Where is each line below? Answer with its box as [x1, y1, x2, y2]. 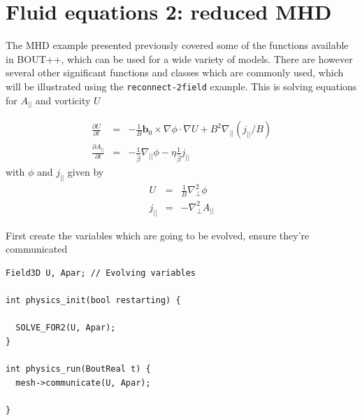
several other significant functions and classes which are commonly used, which [6, 65, 344, 80]
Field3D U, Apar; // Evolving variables [6, 267, 196, 278]
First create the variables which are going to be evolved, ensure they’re [6, 227, 310, 242]
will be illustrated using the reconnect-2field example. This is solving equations [6, 78, 357, 93]
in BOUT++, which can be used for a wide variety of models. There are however [6, 51, 353, 66]
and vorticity [35, 92, 91, 107]
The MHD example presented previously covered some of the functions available [6, 38, 349, 52]
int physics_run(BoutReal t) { [6, 363, 151, 374]
